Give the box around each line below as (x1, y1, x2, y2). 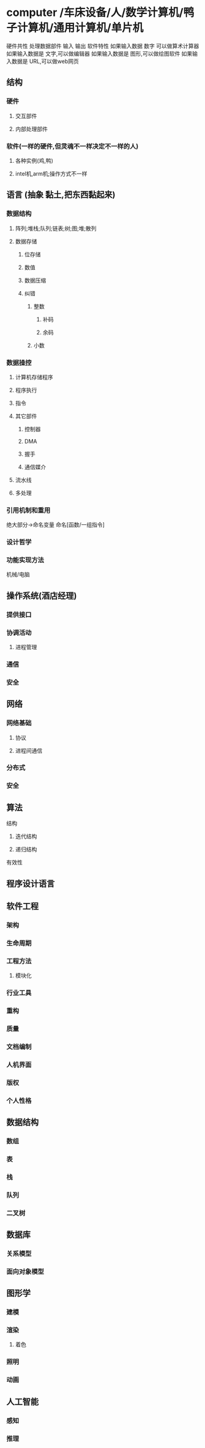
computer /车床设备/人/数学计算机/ (6, 6, 184, 20)
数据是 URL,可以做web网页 (11, 58, 80, 65)
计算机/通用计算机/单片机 (17, 21, 144, 35)
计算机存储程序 (15, 373, 53, 381)
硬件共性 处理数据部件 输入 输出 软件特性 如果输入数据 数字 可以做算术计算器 (6, 42, 199, 50)
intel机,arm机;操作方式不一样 (15, 169, 88, 177)
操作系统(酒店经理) (6, 590, 77, 601)
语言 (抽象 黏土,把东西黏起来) (6, 190, 116, 200)
